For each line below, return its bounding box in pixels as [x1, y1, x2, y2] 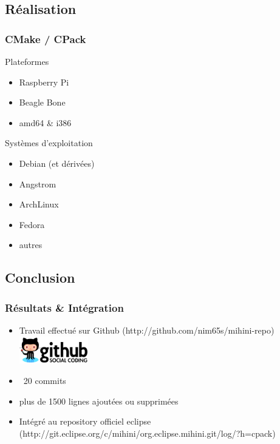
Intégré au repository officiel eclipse [19, 415, 151, 428]
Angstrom [19, 177, 56, 190]
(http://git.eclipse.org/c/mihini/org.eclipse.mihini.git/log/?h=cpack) [19, 426, 276, 439]
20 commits [23, 374, 66, 387]
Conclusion [5, 268, 75, 287]
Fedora [19, 218, 45, 230]
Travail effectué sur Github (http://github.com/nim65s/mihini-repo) [19, 323, 275, 336]
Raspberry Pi [19, 75, 69, 88]
